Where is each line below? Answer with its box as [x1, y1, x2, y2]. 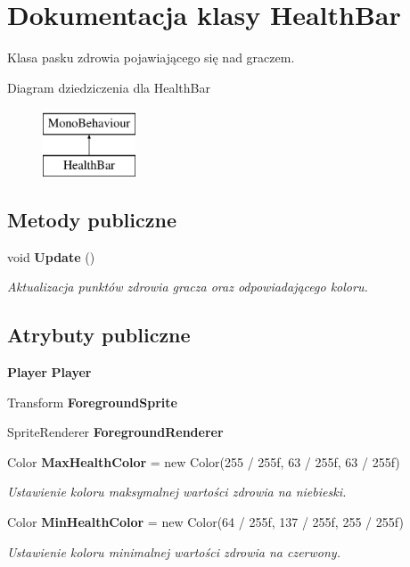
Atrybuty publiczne [7, 321, 191, 349]
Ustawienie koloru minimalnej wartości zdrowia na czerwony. [7, 542, 340, 561]
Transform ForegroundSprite [7, 392, 177, 411]
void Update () [7, 247, 95, 266]
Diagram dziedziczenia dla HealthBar [7, 78, 210, 96]
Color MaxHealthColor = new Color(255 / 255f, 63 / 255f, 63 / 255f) [7, 452, 400, 471]
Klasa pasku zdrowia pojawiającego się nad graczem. [7, 48, 295, 67]
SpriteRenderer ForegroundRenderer [7, 423, 224, 441]
